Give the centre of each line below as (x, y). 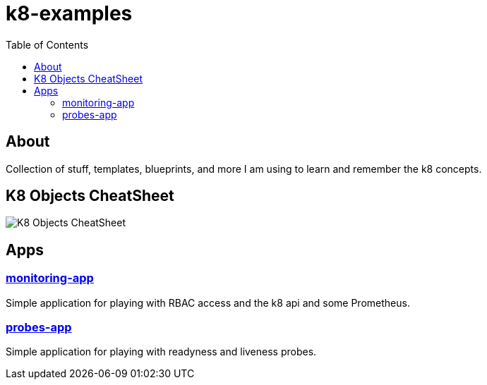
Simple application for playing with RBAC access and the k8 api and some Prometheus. (208, 302)
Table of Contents (47, 44)
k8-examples (69, 13)
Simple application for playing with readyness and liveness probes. (161, 352)
